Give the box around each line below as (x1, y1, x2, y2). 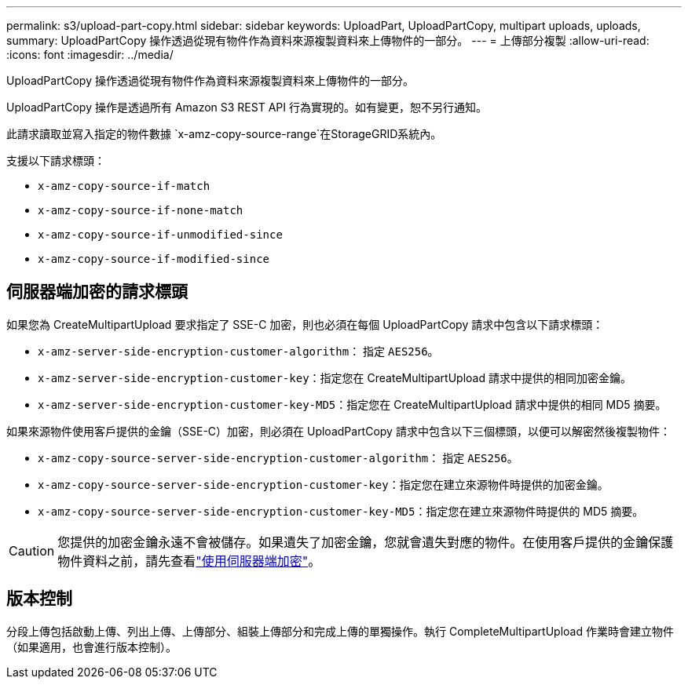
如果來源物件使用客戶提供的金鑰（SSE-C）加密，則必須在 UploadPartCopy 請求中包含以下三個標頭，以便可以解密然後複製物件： (6, 424, 671, 438)
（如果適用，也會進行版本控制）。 (6, 639, 177, 654)
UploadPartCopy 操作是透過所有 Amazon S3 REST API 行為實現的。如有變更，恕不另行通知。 (6, 100, 487, 114)
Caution (9, 542, 55, 559)
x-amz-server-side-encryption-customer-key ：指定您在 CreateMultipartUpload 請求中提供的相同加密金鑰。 (38, 370, 631, 384)
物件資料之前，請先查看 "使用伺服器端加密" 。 (57, 552, 321, 569)
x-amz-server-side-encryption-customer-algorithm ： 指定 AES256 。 (38, 344, 439, 358)
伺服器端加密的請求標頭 (6, 282, 188, 302)
